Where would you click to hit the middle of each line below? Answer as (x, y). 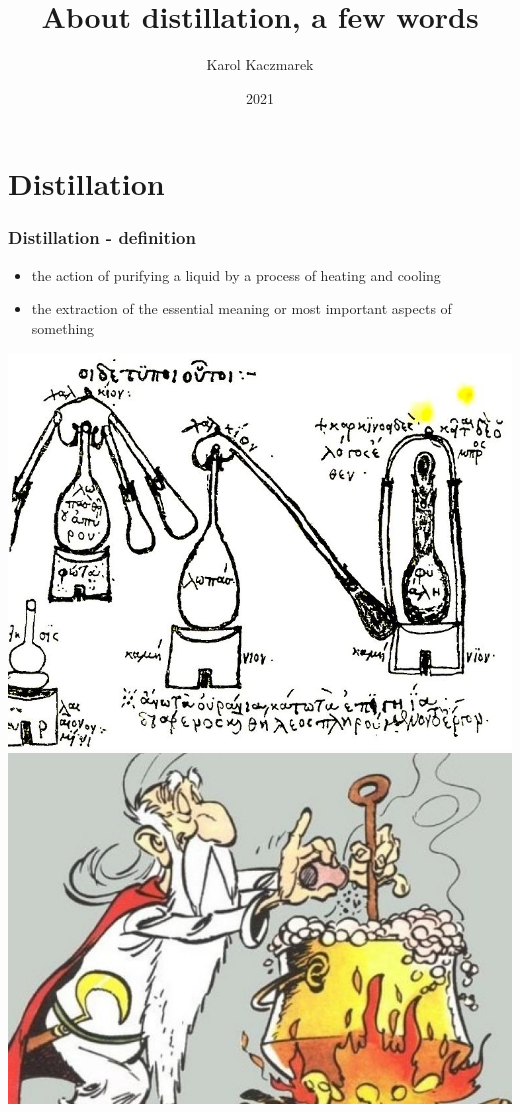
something (63, 327)
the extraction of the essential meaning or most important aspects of (241, 308)
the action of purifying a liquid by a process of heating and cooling (236, 274)
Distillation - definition (102, 237)
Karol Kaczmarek (260, 64)
